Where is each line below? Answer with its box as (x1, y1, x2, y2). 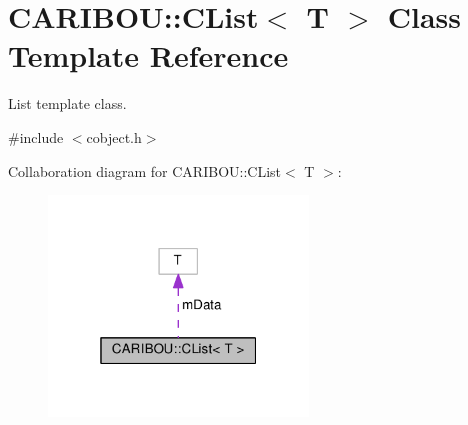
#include (8, 126, 64, 147)
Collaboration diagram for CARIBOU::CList (8, 160, 282, 181)
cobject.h (86, 126, 142, 147)
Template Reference (8, 35, 289, 76)
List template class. (8, 93, 127, 114)
